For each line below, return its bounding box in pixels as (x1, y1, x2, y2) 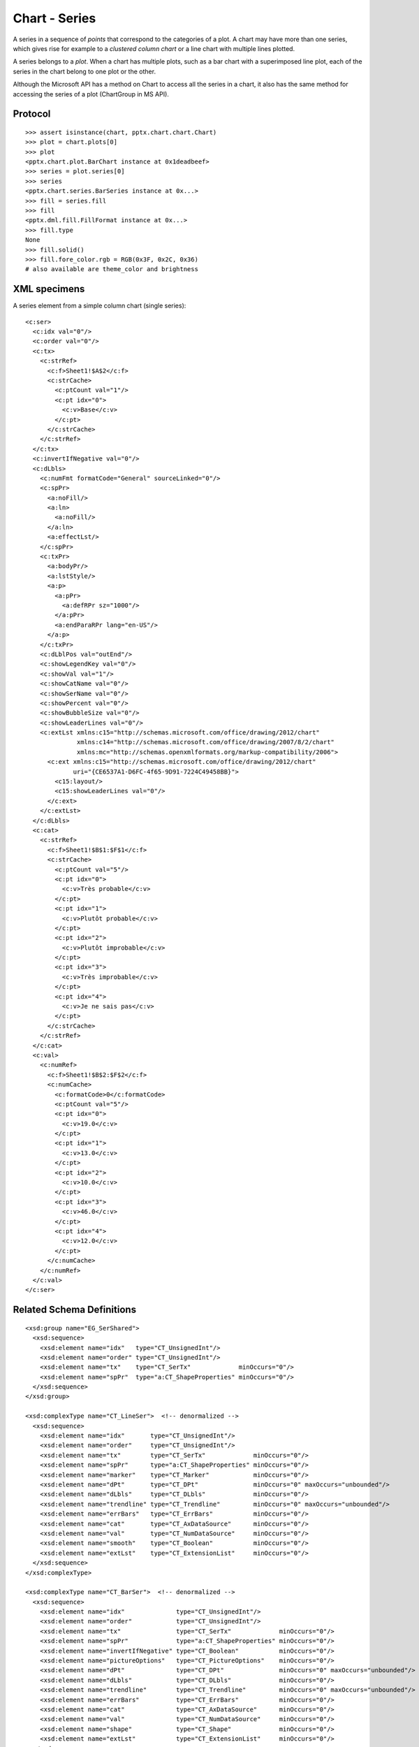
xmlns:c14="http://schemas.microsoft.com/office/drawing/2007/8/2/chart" (77, 738, 335, 746)
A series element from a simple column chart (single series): (13, 301, 186, 310)
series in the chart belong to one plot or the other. (13, 67, 156, 75)
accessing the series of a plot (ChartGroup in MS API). (13, 89, 169, 98)
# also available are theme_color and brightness (25, 266, 199, 273)
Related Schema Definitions (13, 1304, 136, 1316)
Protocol (13, 108, 51, 120)
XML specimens (13, 283, 85, 295)
